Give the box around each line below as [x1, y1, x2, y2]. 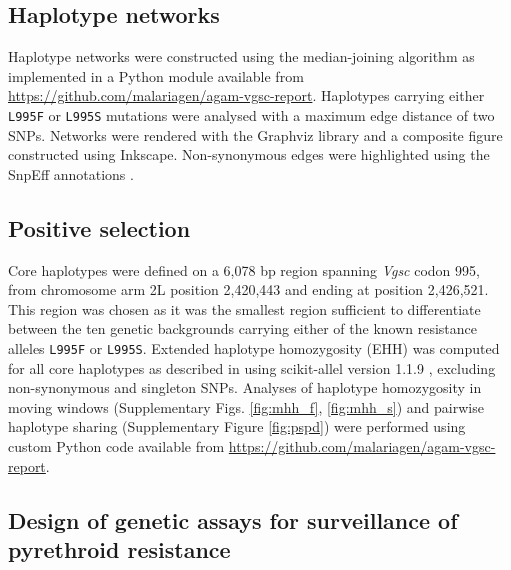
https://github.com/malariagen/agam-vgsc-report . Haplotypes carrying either [8, 85, 485, 106]
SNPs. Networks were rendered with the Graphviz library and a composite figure [8, 124, 503, 145]
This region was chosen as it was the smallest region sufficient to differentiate [8, 298, 481, 319]
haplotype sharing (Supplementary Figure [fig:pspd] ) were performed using [8, 416, 466, 437]
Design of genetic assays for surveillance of [8, 504, 458, 535]
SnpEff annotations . [8, 163, 134, 184]
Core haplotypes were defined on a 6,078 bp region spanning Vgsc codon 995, [8, 259, 480, 280]
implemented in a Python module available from [8, 65, 304, 86]
